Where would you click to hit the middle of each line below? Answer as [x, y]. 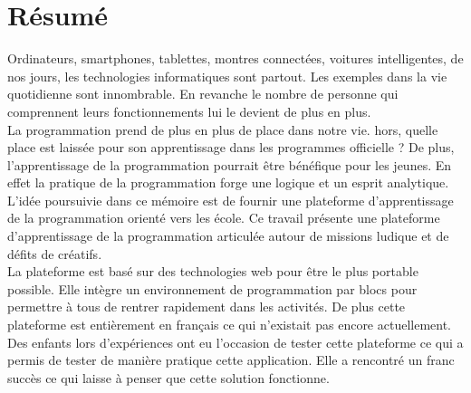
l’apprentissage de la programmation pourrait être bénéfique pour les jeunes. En [230, 164]
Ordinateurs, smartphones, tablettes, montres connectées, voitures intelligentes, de [235, 58]
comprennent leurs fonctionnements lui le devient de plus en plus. [189, 111]
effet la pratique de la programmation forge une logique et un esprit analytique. [228, 182]
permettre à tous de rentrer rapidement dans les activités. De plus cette [207, 307]
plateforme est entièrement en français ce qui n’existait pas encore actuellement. [230, 325]
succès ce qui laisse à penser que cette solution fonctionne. [168, 377]
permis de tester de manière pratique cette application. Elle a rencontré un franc [231, 360]
